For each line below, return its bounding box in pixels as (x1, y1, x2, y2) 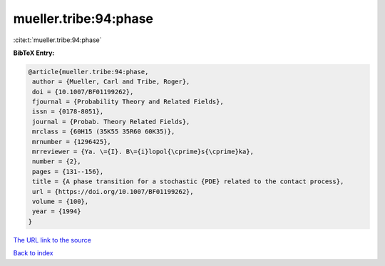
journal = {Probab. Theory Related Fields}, (32, 118, 190, 126)
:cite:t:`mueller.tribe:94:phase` (13, 36, 102, 44)
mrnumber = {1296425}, (32, 138, 112, 145)
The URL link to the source (13, 235, 92, 244)
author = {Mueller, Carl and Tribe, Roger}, (32, 78, 190, 86)
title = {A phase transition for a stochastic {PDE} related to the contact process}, (32, 178, 344, 185)
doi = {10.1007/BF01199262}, (32, 88, 134, 96)
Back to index (13, 249, 53, 257)
